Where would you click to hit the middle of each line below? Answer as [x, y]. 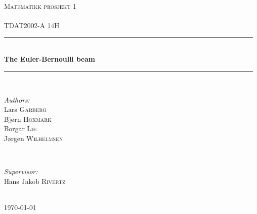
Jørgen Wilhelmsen [34, 138]
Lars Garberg [25, 109]
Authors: [17, 99]
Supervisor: [21, 171]
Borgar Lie [20, 128]
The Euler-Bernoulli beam [50, 59]
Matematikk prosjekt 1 [40, 6]
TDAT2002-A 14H [32, 25]
